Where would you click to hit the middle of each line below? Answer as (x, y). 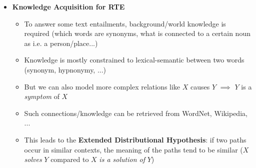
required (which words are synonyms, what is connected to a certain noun (137, 33)
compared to (70, 159)
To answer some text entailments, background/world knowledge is (125, 23)
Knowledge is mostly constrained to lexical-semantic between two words (134, 60)
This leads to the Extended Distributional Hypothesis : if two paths (135, 139)
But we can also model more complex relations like (102, 86)
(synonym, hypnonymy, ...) (65, 69)
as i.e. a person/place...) (61, 43)
